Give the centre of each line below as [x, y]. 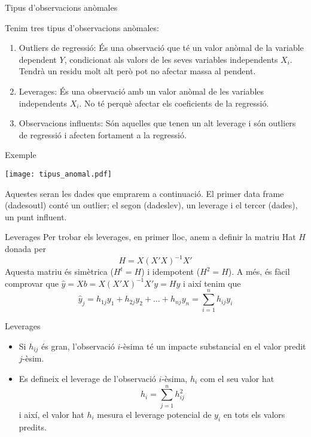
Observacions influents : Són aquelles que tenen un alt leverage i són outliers [157, 123]
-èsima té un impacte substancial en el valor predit [213, 346]
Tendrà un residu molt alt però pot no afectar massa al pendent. [137, 71]
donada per [25, 248]
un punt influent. [36, 216]
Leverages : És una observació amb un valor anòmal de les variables [141, 91]
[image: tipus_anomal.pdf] [58, 174]
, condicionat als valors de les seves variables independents [171, 59]
